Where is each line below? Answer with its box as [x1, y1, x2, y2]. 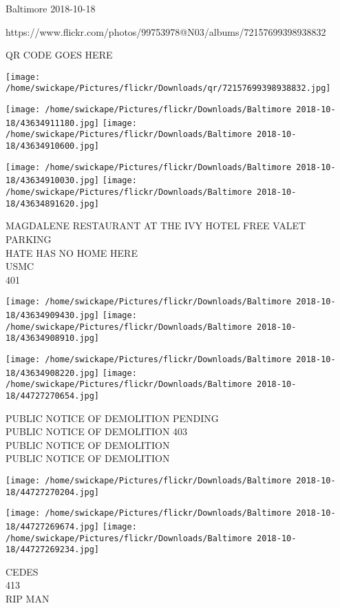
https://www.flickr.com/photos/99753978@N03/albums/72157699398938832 [6, 24, 326, 39]
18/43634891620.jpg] [6, 198, 100, 209]
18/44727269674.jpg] [6, 521, 100, 532]
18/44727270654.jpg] [6, 390, 100, 401]
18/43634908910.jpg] [6, 333, 100, 344]
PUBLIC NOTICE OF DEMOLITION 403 [6, 424, 188, 439]
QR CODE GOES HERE [6, 48, 113, 62]
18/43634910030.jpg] [6, 176, 100, 186]
